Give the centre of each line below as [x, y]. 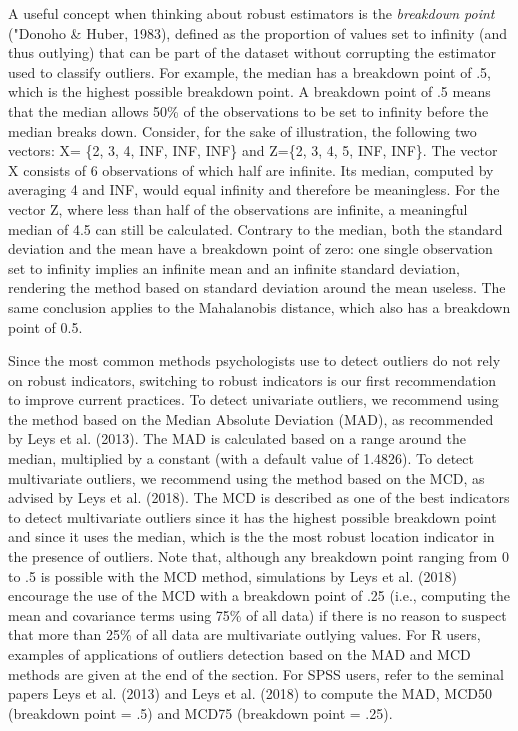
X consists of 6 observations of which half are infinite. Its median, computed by [251, 169]
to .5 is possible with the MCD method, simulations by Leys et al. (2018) [232, 575]
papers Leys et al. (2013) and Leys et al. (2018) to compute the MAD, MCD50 [250, 693]
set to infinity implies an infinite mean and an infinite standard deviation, [234, 267]
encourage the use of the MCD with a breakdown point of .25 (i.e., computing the [259, 595]
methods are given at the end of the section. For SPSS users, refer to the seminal [256, 673]
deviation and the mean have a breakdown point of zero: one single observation [250, 248]
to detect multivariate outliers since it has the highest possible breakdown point [252, 516]
